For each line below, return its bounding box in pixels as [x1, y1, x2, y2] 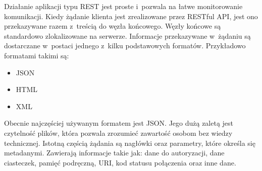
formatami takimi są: [4, 50, 69, 60]
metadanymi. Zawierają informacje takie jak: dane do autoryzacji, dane [4, 147, 225, 158]
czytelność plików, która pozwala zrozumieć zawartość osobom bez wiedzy [4, 127, 233, 138]
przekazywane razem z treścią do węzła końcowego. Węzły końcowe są [4, 21, 221, 31]
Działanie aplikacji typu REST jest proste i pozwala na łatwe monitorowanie [4, 1, 243, 11]
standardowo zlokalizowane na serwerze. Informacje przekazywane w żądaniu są [4, 30, 251, 41]
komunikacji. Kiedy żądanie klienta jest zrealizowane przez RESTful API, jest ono [4, 11, 258, 21]
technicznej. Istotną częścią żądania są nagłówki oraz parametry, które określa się [4, 137, 255, 148]
